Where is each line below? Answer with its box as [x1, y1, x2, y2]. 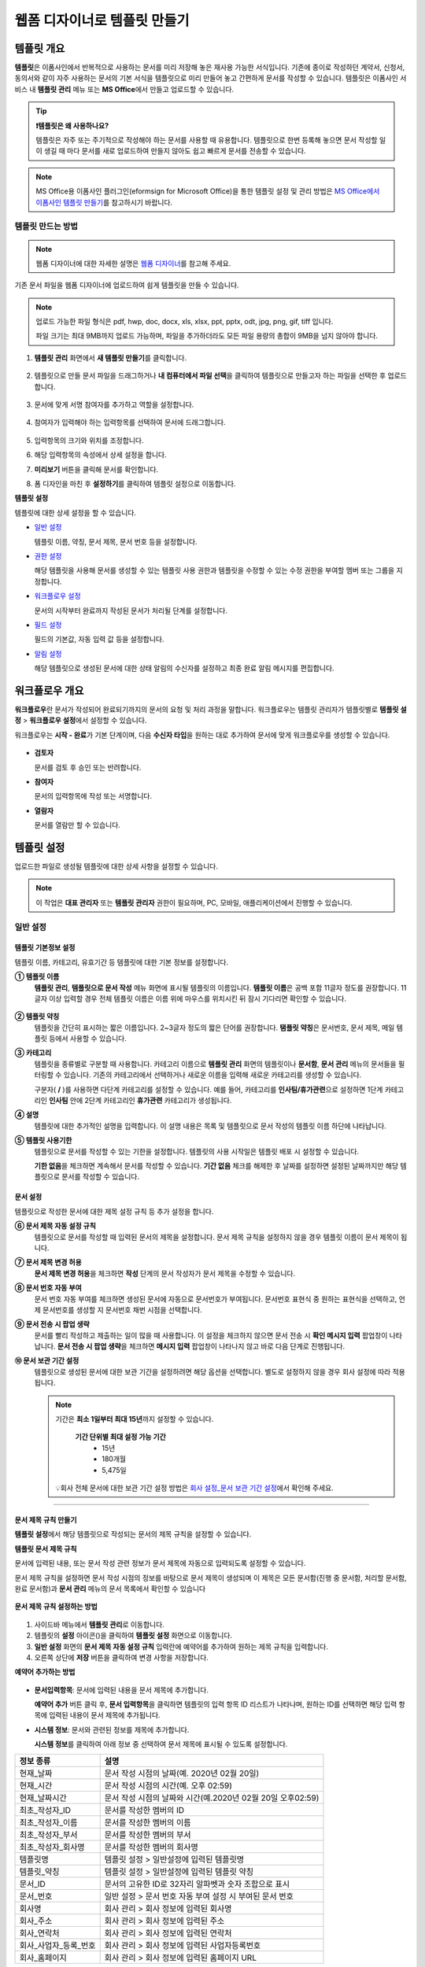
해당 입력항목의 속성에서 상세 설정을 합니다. [34, 450, 167, 459]
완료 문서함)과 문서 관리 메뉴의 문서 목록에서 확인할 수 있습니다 [14, 1584, 206, 1593]
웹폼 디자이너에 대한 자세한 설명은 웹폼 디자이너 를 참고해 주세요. [35, 258, 231, 268]
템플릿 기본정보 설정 [14, 943, 76, 952]
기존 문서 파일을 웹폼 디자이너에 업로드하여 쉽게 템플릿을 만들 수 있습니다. [14, 280, 239, 290]
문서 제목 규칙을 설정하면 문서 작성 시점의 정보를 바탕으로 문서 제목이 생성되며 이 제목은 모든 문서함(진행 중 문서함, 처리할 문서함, [14, 1573, 407, 1582]
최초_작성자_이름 [19, 1817, 78, 1828]
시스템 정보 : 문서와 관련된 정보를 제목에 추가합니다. [34, 1725, 190, 1734]
